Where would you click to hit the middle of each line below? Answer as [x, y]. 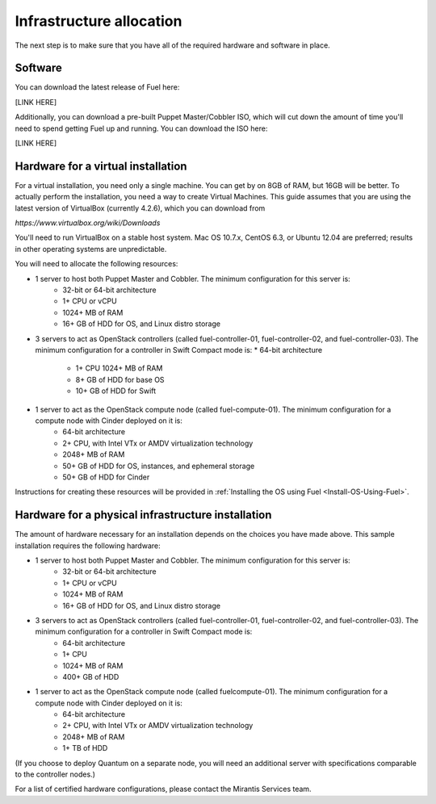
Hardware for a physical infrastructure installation [143, 515]
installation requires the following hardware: [88, 546]
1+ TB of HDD [85, 748]
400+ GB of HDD [91, 676]
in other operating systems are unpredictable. [91, 249]
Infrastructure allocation [99, 21]
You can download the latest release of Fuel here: [97, 87]
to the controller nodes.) [55, 774]
